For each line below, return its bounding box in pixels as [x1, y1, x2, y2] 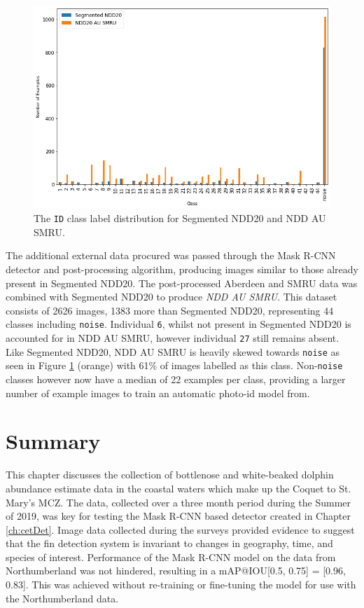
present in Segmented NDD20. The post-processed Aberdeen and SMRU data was [6, 275, 358, 290]
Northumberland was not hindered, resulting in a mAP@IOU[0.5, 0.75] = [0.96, [6, 563, 346, 578]
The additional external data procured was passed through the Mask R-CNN [6, 248, 336, 263]
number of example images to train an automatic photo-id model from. [6, 385, 310, 400]
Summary [6, 427, 101, 455]
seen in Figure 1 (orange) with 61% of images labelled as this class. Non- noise [6, 358, 343, 373]
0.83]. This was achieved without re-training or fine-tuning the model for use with [6, 577, 356, 592]
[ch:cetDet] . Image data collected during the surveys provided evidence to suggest [6, 522, 355, 537]
